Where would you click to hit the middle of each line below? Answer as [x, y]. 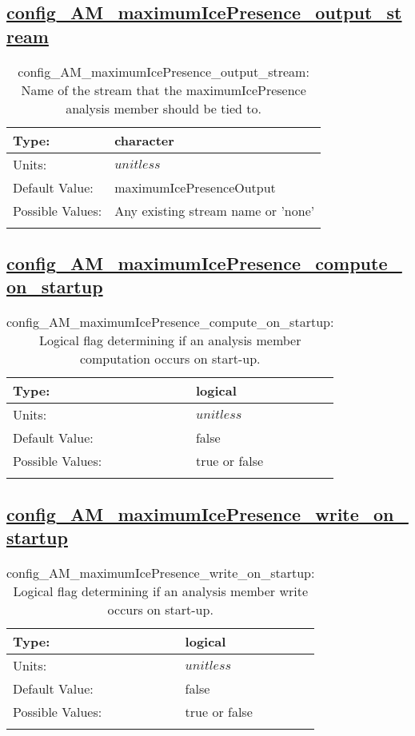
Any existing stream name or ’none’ [215, 210]
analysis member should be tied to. [164, 108]
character [144, 140]
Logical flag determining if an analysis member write [160, 591]
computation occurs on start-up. [170, 359]
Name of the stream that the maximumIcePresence [164, 90]
